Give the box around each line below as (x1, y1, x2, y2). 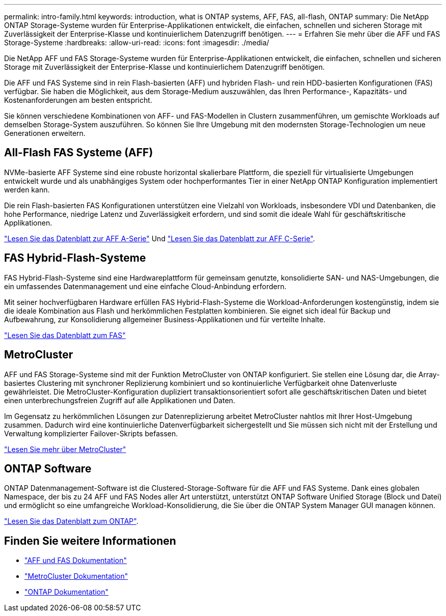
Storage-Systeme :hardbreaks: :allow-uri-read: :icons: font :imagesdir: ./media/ (4, 38, 269, 47)
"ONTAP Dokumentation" (24, 587, 108, 597)
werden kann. (4, 185, 50, 194)
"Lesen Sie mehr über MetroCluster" (4, 444, 126, 454)
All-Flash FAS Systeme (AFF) (4, 146, 153, 159)
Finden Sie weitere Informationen (4, 534, 176, 547)
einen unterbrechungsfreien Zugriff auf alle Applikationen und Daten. (4, 396, 235, 405)
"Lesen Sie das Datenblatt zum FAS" (4, 330, 126, 340)
